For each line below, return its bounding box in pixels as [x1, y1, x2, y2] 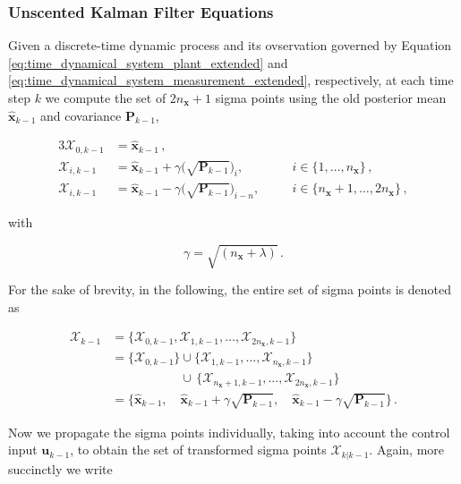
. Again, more [369, 440, 444, 459]
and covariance [40, 106, 122, 124]
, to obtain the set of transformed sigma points [70, 440, 327, 459]
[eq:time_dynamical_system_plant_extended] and [8, 53, 288, 72]
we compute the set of [45, 89, 166, 106]
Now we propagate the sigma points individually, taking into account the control [8, 422, 450, 441]
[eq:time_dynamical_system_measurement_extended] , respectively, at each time [8, 71, 454, 89]
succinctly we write [8, 459, 113, 478]
